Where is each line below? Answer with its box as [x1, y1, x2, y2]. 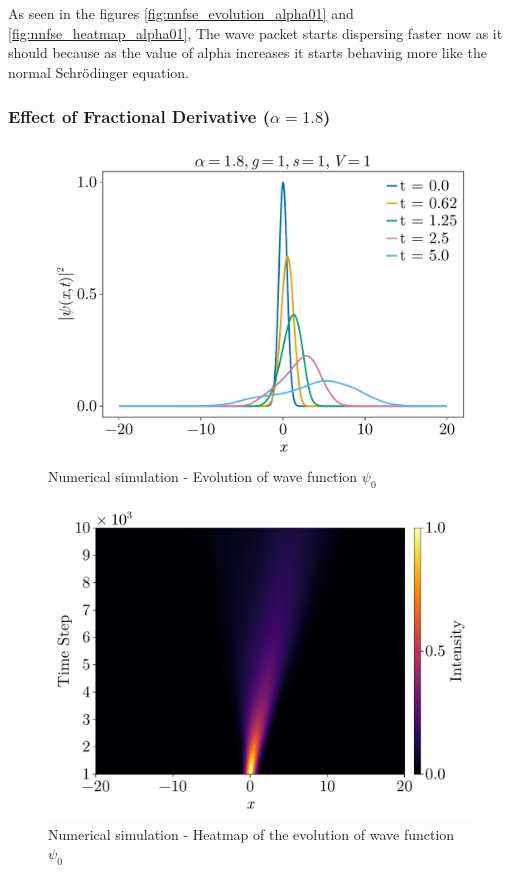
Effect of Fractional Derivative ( [8, 104, 271, 129]
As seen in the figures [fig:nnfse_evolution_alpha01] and [8, 3, 354, 23]
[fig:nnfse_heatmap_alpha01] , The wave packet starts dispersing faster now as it [8, 22, 503, 43]
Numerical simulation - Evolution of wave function [48, 466, 358, 487]
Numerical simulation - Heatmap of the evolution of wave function [48, 823, 455, 844]
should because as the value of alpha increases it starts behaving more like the [8, 42, 487, 63]
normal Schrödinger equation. [8, 61, 189, 82]
